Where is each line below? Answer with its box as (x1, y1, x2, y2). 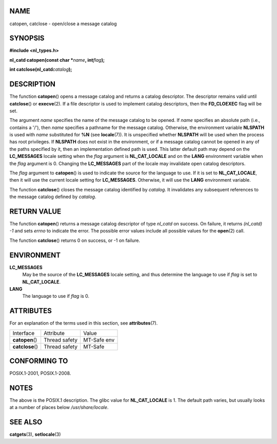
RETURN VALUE (9, 207, 62, 216)
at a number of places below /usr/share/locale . (9, 404, 109, 411)
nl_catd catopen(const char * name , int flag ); (9, 57, 105, 63)
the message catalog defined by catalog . (9, 193, 96, 200)
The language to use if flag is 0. (22, 293, 90, 299)
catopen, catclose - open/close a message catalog (9, 21, 117, 27)
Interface (12, 329, 35, 336)
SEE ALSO (9, 418, 43, 427)
